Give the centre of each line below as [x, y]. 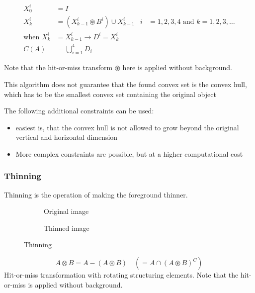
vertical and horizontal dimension [67, 137]
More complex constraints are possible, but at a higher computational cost [129, 153]
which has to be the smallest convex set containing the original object [110, 94]
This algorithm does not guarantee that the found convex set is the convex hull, [126, 84]
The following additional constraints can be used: [79, 111]
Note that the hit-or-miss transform [58, 67]
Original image [66, 211]
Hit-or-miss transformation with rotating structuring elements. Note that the [121, 275]
